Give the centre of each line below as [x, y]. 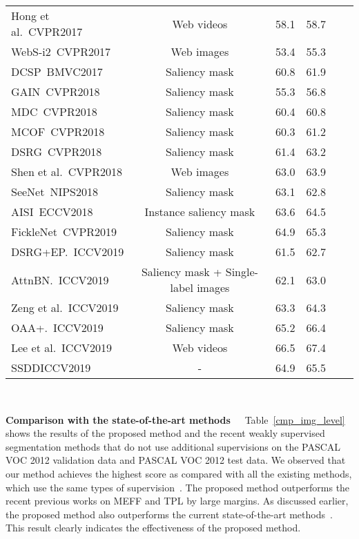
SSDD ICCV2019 [51, 367]
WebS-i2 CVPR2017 [61, 51]
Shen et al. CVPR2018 [67, 171]
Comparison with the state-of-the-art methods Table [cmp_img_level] [175, 419]
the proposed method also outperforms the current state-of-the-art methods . [169, 514]
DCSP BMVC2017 [57, 71]
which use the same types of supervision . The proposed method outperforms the [178, 487]
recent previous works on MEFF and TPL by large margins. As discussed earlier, [177, 501]
